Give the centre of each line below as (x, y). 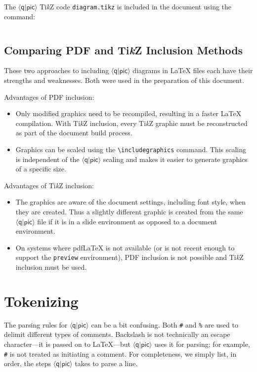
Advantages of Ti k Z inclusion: (49, 185)
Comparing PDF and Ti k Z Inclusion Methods (124, 50)
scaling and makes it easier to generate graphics (175, 159)
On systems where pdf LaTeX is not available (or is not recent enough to (125, 247)
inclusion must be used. (51, 267)
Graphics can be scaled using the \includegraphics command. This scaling (131, 149)
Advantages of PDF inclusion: (49, 97)
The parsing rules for (36, 324)
